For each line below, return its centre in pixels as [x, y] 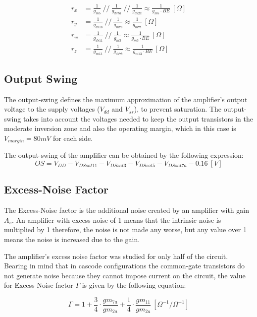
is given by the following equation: [134, 285]
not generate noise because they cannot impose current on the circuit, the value [125, 275]
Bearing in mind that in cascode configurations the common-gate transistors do [125, 266]
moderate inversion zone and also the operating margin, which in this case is [120, 128]
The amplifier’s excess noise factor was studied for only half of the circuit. [116, 256]
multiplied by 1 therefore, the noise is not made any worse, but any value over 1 [125, 229]
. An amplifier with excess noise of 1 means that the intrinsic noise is [117, 220]
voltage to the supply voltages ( [52, 109]
